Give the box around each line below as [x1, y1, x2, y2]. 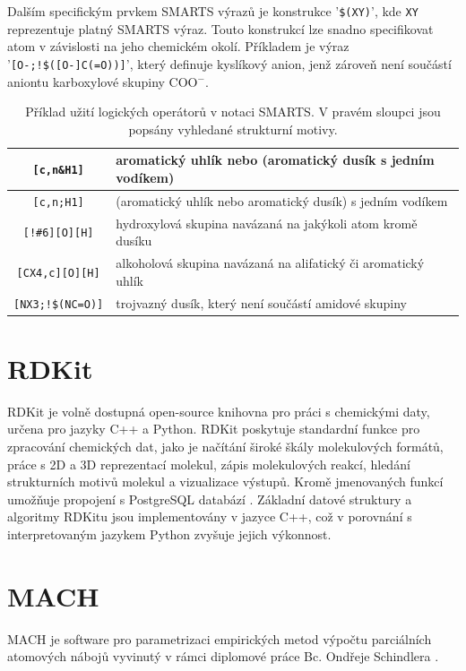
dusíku [116, 231, 152, 250]
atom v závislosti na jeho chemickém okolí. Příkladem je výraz [7, 37, 349, 56]
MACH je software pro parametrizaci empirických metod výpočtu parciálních [7, 629, 432, 648]
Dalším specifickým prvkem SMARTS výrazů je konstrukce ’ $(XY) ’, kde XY [7, 2, 419, 20]
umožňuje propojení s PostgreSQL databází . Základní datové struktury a [7, 489, 412, 508]
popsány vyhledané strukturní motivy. [128, 119, 338, 138]
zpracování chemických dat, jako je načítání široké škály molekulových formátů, [7, 436, 444, 455]
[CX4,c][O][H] [16, 266, 100, 280]
